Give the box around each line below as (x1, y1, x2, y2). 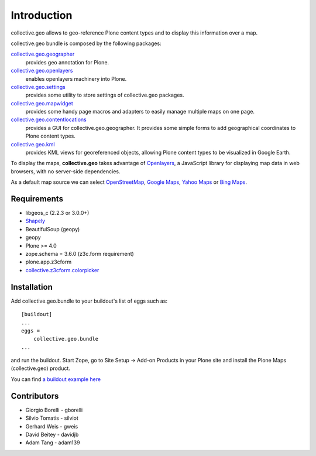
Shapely (25, 217, 46, 225)
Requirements (11, 194, 64, 204)
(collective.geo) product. (11, 365, 70, 372)
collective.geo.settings (11, 83, 66, 90)
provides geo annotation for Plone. (25, 59, 109, 66)
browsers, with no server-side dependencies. (11, 167, 121, 175)
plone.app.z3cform (25, 258, 72, 266)
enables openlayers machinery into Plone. (25, 75, 127, 82)
